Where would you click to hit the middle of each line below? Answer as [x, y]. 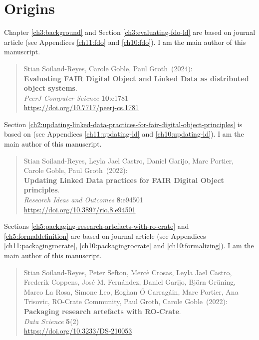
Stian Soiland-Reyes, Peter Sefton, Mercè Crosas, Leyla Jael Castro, [128, 272]
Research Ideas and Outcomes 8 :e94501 [83, 200]
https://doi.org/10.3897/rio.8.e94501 [80, 209]
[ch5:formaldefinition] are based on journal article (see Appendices [105, 236]
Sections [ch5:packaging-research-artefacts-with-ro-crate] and [97, 226]
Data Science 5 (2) [51, 321]
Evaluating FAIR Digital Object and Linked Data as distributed [136, 78]
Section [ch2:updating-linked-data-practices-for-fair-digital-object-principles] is [123, 124]
